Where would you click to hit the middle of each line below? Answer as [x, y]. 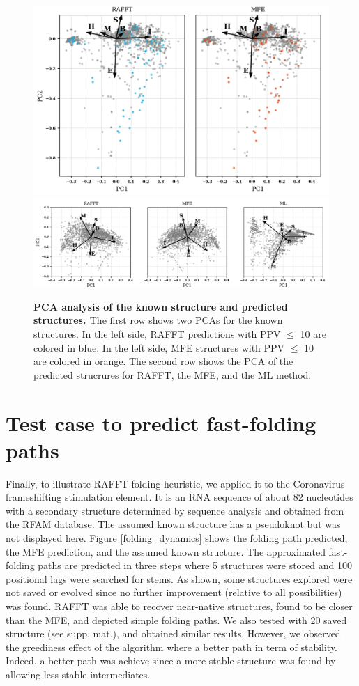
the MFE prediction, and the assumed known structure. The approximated [166, 551]
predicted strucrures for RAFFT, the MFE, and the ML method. [173, 374]
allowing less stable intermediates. [78, 674]
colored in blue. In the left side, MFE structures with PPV [159, 347]
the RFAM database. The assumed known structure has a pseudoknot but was [173, 524]
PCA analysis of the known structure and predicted [161, 306]
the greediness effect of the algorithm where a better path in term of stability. [172, 647]
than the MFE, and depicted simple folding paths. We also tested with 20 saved [176, 619]
